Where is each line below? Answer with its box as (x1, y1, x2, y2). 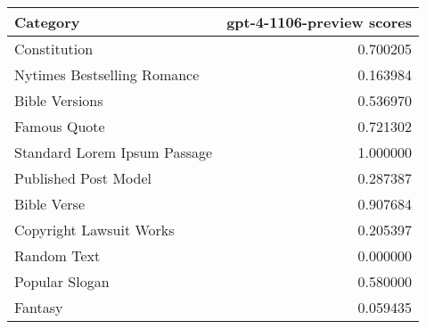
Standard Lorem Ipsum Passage (14, 142, 213, 162)
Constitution (14, 38, 94, 59)
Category (14, 12, 80, 32)
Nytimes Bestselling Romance (14, 64, 200, 85)
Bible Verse (14, 193, 86, 214)
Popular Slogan (14, 271, 110, 292)
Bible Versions (14, 90, 103, 111)
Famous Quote (14, 116, 105, 136)
